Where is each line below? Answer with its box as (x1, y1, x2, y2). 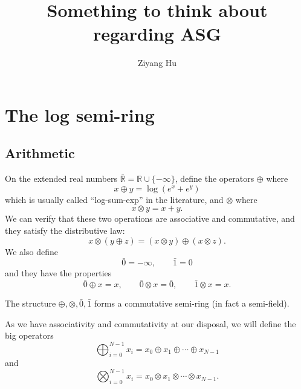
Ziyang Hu (137, 56, 177, 69)
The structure (5, 297, 56, 310)
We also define (5, 245, 58, 258)
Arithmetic (5, 144, 75, 162)
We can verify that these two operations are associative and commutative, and (5, 212, 295, 225)
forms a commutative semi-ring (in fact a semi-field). (94, 297, 290, 310)
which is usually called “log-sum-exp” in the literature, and (5, 193, 224, 205)
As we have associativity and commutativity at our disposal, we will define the (5, 317, 296, 330)
